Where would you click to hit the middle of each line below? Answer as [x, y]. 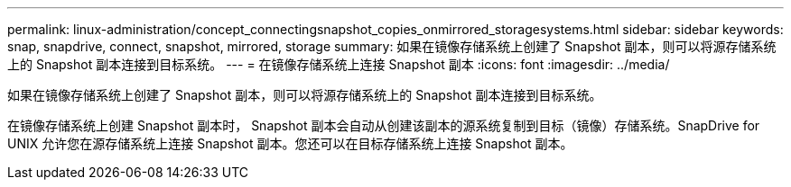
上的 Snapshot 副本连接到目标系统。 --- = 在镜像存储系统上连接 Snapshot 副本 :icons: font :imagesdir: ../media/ [339, 64]
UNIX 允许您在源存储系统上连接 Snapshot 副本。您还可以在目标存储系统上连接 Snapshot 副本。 [290, 143]
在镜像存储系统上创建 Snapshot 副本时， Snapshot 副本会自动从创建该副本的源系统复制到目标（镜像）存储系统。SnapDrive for [384, 125]
